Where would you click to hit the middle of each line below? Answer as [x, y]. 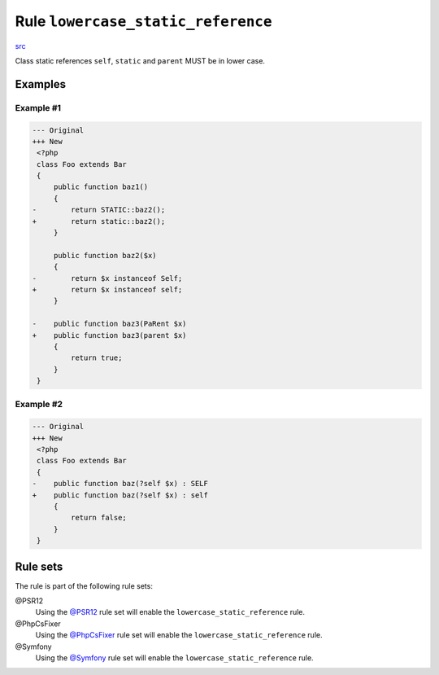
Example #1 [38, 107]
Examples [41, 84]
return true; [96, 358]
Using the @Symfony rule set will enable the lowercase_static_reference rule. [174, 657]
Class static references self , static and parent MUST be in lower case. [140, 60]
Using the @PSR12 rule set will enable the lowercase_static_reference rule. [170, 612]
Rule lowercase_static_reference [143, 21]
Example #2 [39, 405]
